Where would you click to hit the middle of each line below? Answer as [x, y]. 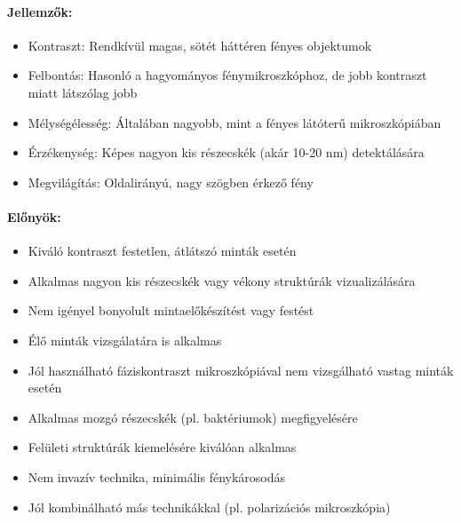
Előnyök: [34, 216]
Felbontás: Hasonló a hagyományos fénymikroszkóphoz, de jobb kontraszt [227, 75]
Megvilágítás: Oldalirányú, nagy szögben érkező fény [171, 182]
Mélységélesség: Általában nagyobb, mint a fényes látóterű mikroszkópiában [234, 122]
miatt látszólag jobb [83, 92]
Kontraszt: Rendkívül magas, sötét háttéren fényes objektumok [200, 45]
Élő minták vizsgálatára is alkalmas [125, 340]
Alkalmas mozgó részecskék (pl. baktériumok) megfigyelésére [193, 417]
